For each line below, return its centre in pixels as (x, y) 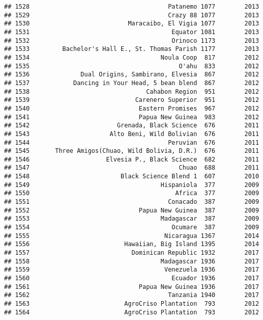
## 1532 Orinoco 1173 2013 (132, 41)
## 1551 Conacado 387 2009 (132, 202)
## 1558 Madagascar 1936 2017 (132, 261)
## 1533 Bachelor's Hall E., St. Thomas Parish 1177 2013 (132, 49)
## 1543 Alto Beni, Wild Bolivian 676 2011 (132, 134)
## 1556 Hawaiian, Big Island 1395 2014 (132, 244)
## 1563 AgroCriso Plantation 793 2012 (132, 303)
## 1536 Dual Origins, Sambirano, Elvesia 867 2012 (132, 75)
